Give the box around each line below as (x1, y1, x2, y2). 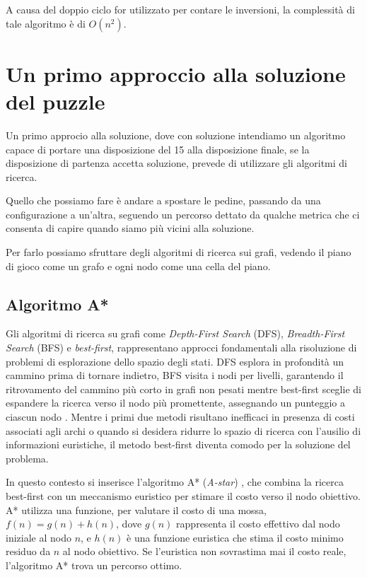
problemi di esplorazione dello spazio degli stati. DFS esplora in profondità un (6, 354, 344, 368)
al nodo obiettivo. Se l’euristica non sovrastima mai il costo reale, (62, 544, 346, 559)
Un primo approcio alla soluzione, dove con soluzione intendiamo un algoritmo (6, 127, 346, 142)
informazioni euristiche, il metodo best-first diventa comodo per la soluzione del (6, 437, 351, 452)
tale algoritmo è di (6, 16, 86, 30)
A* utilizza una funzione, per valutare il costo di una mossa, (6, 502, 267, 517)
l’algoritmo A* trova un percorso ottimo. (6, 557, 182, 572)
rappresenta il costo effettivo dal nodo (176, 516, 340, 531)
